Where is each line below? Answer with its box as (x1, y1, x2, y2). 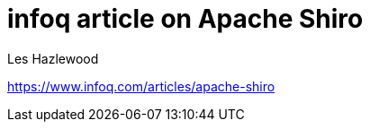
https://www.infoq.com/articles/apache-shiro (7, 78, 275, 94)
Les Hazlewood (7, 50, 99, 66)
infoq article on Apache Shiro (7, 4, 364, 34)
